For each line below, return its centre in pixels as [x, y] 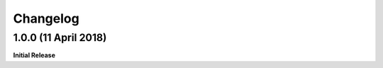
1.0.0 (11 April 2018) [60, 38]
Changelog [46, 18]
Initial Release [34, 55]
